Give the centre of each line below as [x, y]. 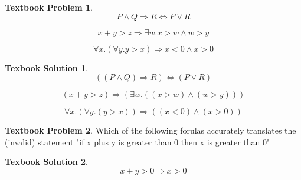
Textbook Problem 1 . [49, 7]
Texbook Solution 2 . [46, 161]
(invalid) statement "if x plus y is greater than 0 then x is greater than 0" [138, 141]
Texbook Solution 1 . [46, 67]
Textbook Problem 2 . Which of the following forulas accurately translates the [150, 130]
